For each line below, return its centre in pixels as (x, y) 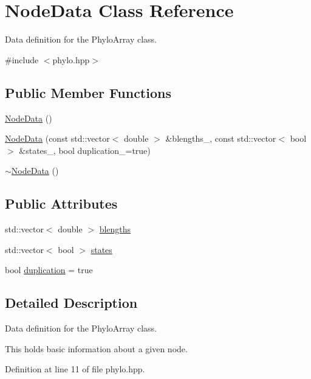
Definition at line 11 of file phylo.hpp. (75, 369)
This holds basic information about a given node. (96, 348)
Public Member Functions (88, 92)
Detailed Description (71, 303)
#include (22, 59)
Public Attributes (61, 203)
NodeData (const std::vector (57, 138)
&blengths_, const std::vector (221, 138)
